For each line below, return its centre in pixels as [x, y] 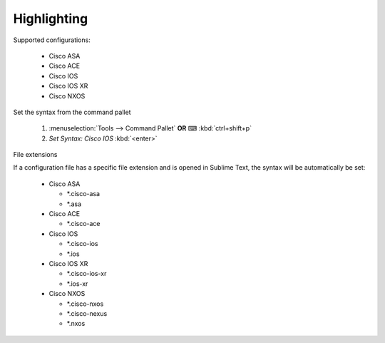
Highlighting [51, 19]
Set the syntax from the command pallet [72, 112]
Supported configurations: [52, 40]
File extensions [35, 155]
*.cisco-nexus [87, 313]
